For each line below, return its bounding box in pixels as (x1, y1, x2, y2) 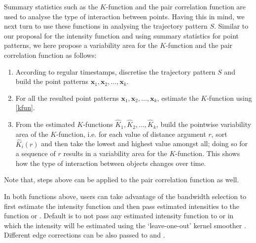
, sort (211, 128, 227, 139)
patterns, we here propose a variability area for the (4, 40, 158, 50)
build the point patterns (15, 76, 88, 86)
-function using (207, 92, 252, 103)
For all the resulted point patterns (15, 92, 119, 103)
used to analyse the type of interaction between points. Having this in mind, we (4, 11, 245, 21)
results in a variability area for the (63, 148, 167, 159)
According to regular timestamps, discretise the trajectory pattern (15, 66, 216, 77)
